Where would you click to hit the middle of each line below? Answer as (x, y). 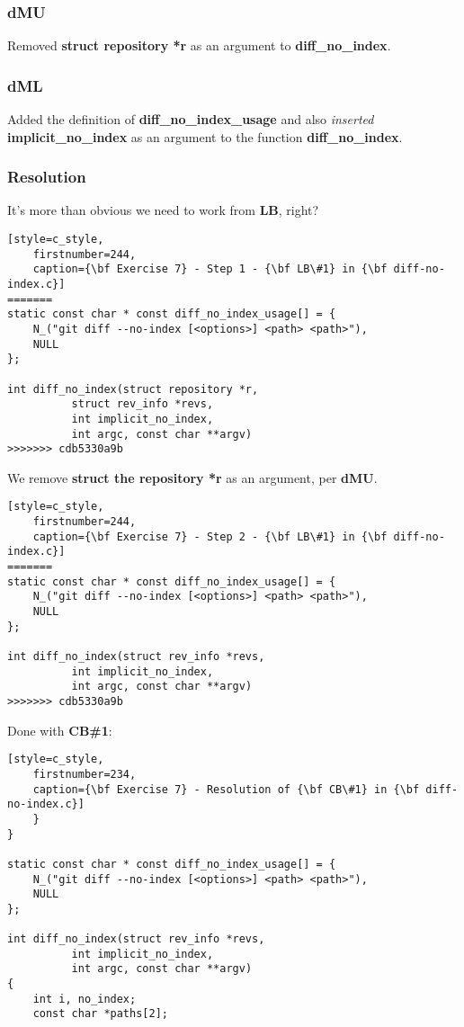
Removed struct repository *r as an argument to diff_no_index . (199, 45)
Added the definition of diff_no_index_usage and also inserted (191, 119)
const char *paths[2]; (100, 1014)
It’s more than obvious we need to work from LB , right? (163, 210)
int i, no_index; (85, 999)
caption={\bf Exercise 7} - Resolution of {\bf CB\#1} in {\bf (226, 789)
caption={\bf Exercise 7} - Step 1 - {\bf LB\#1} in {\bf (210, 269)
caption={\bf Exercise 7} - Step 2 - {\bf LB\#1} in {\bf (210, 536)
